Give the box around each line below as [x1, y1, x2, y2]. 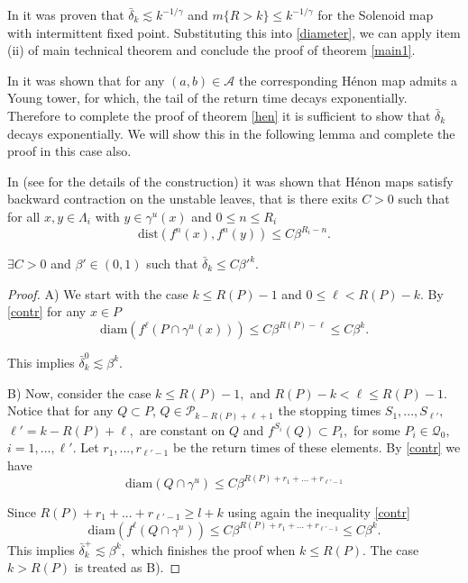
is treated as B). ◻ [74, 558, 181, 577]
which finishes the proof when [131, 540, 296, 559]
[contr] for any [7, 302, 87, 321]
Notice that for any [7, 401, 114, 420]
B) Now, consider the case [7, 383, 151, 402]
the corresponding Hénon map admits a [238, 70, 458, 89]
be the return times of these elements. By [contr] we [172, 438, 461, 457]
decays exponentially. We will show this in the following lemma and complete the [7, 123, 455, 142]
